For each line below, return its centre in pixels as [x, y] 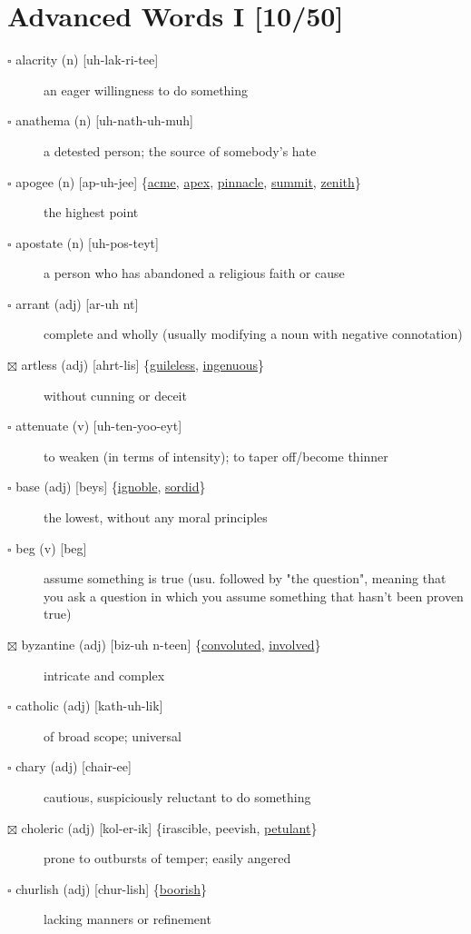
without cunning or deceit [115, 395]
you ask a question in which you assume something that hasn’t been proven [254, 596]
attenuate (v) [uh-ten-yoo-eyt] [99, 426]
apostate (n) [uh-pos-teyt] [87, 242]
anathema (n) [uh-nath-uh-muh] [104, 120]
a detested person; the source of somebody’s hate [180, 150]
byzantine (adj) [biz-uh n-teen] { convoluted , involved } [171, 644]
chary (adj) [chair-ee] [74, 766]
